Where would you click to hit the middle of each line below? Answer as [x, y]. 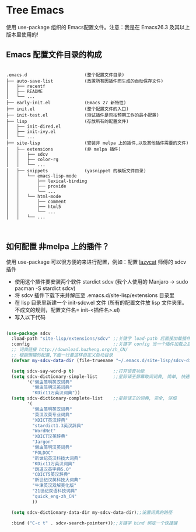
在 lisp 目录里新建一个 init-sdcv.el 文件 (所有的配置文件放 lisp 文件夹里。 [101, 302]
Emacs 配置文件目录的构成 [54, 55]
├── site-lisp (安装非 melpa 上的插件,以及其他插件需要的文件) [97, 143]
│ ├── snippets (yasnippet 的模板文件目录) [76, 170]
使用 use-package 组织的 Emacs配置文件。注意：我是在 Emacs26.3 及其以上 [98, 27]
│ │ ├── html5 [34, 207]
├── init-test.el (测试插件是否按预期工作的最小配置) [83, 115]
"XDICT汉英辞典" [50, 436]
